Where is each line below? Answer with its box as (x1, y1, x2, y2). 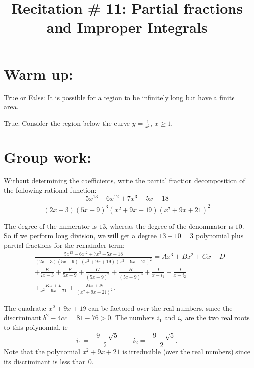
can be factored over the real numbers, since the (88, 303, 233, 313)
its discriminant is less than (4, 356, 86, 367)
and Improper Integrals (46, 17, 208, 37)
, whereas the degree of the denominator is (106, 221, 233, 231)
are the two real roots (185, 312, 250, 323)
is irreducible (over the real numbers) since (122, 347, 250, 357)
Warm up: (4, 63, 73, 83)
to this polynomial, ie (4, 322, 68, 332)
